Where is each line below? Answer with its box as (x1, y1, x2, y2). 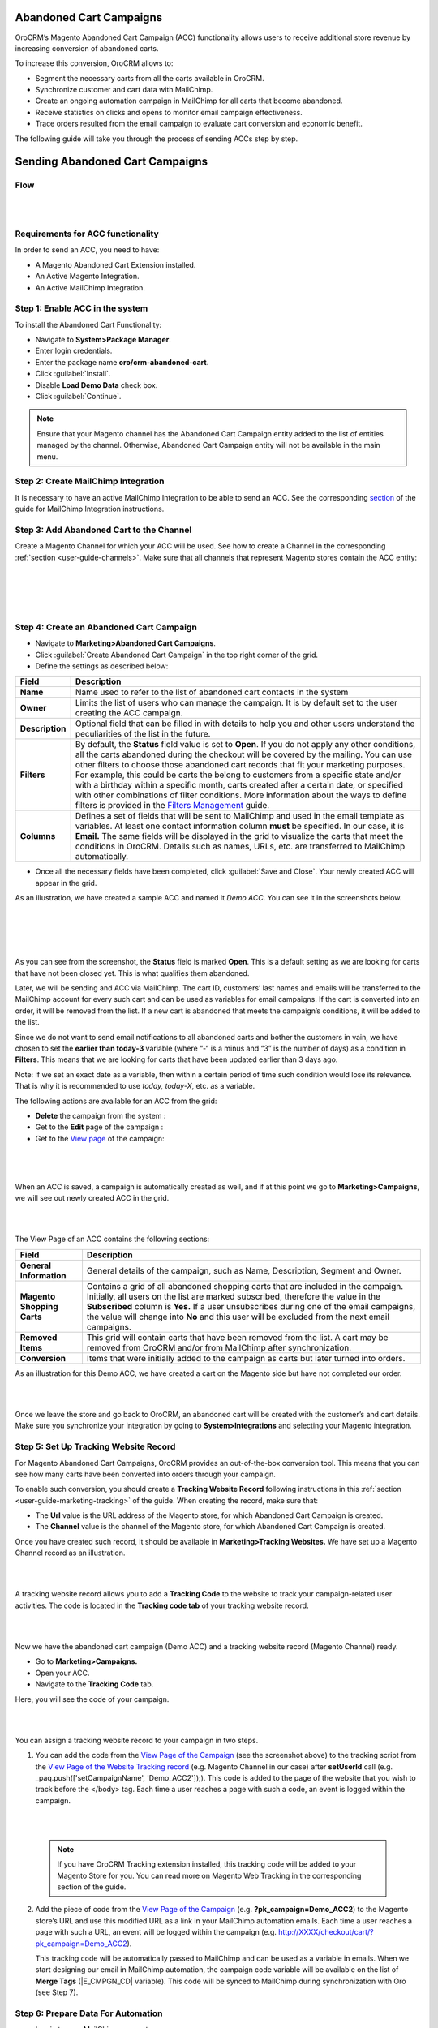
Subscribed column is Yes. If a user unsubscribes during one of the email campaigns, (86, 1300, 416, 1312)
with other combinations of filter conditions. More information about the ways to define (75, 789, 407, 801)
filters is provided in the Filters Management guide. (75, 800, 270, 811)
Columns (19, 831, 56, 842)
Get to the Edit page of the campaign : (35, 1122, 164, 1132)
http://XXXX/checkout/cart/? (278, 1927, 374, 1937)
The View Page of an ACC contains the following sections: (15, 1234, 210, 1244)
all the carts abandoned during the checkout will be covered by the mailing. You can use (75, 749, 413, 760)
